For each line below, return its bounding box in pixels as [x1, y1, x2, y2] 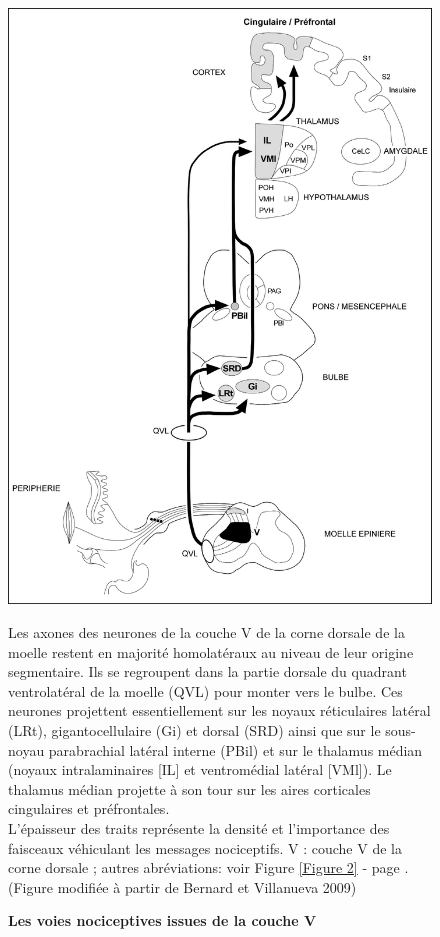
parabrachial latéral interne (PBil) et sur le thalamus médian [48, 739, 423, 760]
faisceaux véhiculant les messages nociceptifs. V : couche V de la [8, 837, 402, 858]
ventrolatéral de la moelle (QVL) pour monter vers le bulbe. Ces [8, 680, 403, 701]
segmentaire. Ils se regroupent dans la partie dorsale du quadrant [8, 661, 407, 682]
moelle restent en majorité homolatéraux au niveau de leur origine [8, 641, 414, 662]
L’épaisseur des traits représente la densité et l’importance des [8, 817, 390, 838]
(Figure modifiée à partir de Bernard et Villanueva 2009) [8, 876, 357, 897]
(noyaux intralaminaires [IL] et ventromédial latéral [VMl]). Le [8, 759, 392, 780]
